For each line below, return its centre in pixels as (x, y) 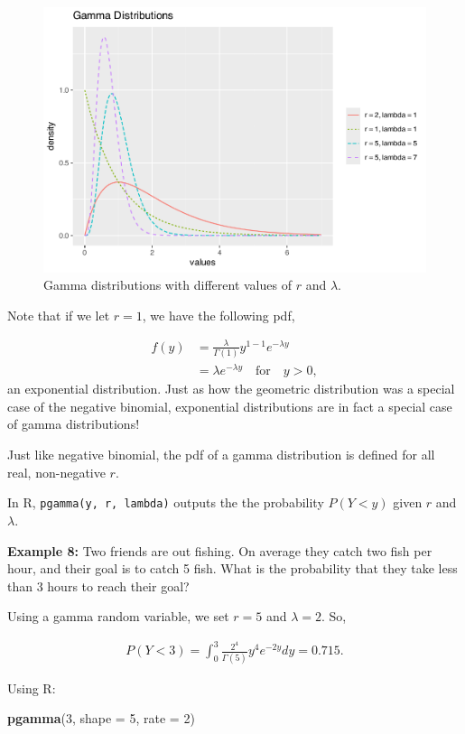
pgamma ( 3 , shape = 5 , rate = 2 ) (101, 718)
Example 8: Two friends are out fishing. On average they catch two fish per (220, 550)
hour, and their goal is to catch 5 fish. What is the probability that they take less (232, 568)
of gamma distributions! (74, 424)
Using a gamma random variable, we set (118, 616)
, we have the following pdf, (219, 315)
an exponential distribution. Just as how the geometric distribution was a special (231, 389)
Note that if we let (59, 315)
